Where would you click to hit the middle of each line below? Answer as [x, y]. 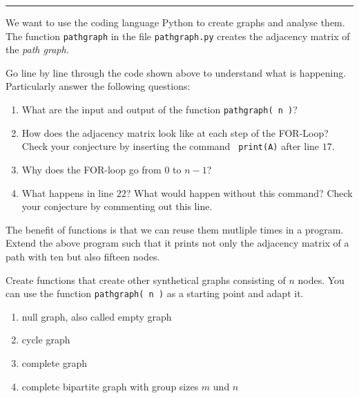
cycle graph [46, 340]
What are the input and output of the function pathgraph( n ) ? [159, 110]
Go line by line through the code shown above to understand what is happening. [176, 72]
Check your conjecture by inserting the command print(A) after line [171, 146]
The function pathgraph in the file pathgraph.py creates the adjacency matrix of [178, 36]
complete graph [54, 362]
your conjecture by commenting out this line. [117, 206]
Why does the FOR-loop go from [91, 169]
